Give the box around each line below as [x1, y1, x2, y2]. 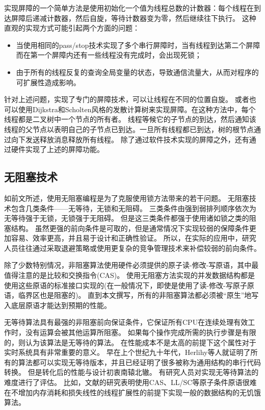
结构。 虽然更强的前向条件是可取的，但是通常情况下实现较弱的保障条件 [11, 222, 249, 233]
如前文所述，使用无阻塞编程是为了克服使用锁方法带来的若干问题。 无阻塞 [4, 192, 249, 203]
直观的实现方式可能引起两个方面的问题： [4, 22, 140, 33]
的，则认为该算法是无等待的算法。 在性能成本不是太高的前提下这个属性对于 [4, 337, 256, 347]
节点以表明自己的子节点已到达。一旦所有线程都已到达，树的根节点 [32, 123, 254, 134]
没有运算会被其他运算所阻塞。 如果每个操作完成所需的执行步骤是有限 [25, 327, 256, 338]
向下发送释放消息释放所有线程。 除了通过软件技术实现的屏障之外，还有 [11, 134, 249, 144]
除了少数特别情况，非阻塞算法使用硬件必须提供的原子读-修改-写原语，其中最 [4, 260, 259, 270]
